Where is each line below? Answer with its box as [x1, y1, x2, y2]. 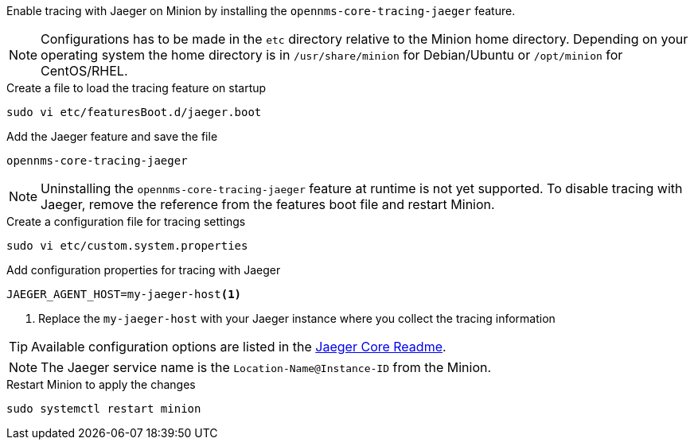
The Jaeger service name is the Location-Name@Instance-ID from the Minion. [41, 359, 492, 375]
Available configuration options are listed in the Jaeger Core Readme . [31, 339, 446, 355]
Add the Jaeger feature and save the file [6, 130, 218, 143]
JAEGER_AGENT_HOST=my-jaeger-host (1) [6, 288, 242, 301]
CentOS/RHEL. [41, 63, 128, 79]
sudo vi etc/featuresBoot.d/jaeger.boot [6, 106, 262, 118]
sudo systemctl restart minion [6, 402, 201, 415]
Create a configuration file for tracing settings [6, 215, 246, 228]
